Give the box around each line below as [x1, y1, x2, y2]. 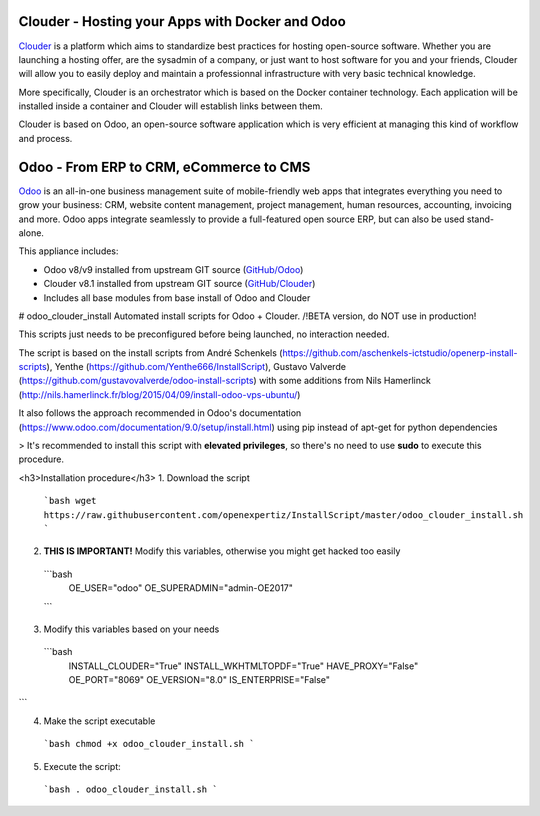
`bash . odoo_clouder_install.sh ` [43, 784, 219, 795]
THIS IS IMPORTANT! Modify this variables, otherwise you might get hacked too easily [43, 545, 401, 557]
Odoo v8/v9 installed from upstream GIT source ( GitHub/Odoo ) [43, 263, 304, 275]
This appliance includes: [18, 245, 119, 257]
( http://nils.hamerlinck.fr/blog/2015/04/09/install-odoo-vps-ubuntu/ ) [18, 388, 301, 400]
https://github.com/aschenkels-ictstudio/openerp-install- [281, 346, 518, 359]
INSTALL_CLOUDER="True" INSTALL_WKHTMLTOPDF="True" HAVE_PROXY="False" [68, 660, 419, 672]
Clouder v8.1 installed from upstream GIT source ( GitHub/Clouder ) [43, 278, 316, 290]
